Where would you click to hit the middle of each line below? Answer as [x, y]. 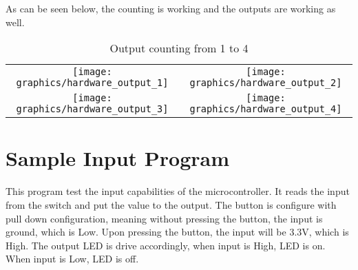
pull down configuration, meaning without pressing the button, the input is [164, 218]
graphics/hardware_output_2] [266, 83]
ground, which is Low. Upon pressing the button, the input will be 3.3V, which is [177, 232]
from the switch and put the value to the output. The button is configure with [171, 204]
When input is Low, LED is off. [72, 259]
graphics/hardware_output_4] [266, 109]
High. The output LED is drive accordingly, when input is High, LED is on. [166, 245]
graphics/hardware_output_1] [92, 83]
